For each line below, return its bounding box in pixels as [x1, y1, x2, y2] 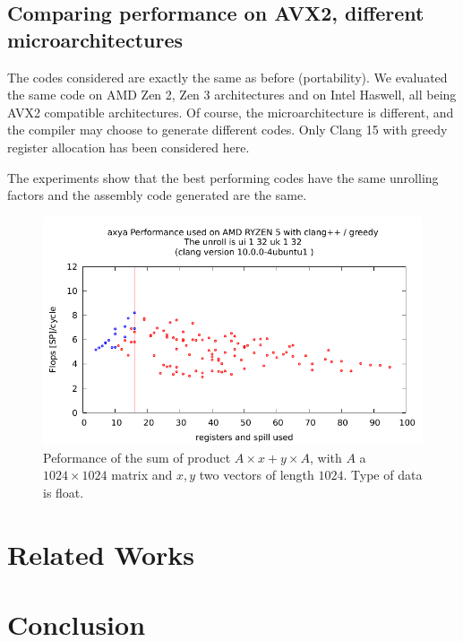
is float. [43, 482, 84, 501]
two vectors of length [199, 465, 314, 484]
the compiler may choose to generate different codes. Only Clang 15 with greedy [7, 120, 448, 139]
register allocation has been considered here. [7, 137, 250, 156]
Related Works [7, 535, 195, 572]
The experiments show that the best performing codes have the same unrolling [7, 168, 439, 187]
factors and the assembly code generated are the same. [7, 186, 307, 204]
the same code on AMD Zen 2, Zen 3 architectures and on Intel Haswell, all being [7, 85, 457, 104]
